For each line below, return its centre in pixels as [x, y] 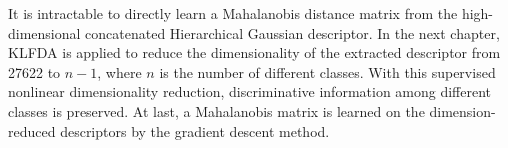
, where [119, 71]
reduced [32, 130]
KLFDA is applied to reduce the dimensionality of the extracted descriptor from [254, 52]
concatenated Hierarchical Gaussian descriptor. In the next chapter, [292, 32]
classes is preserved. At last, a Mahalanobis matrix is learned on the [216, 110]
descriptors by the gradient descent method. [195, 130]
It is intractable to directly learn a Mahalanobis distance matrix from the [233, 13]
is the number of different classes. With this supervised [327, 71]
